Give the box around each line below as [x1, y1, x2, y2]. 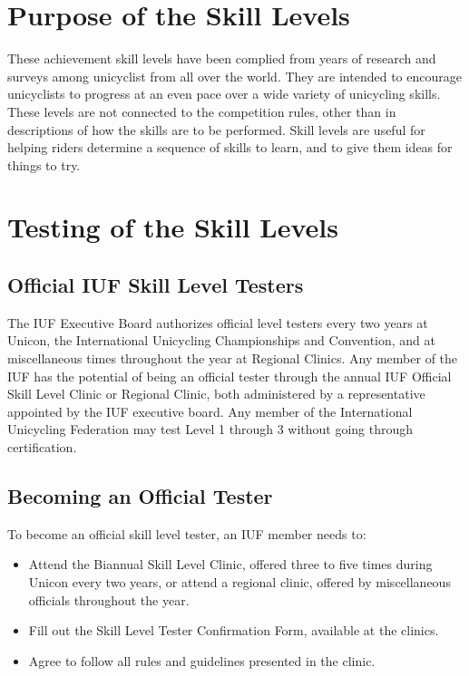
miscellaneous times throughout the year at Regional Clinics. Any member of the [7, 349, 458, 368]
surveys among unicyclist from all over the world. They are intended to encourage [7, 66, 462, 85]
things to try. [7, 155, 81, 174]
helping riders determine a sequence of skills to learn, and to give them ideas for [7, 138, 453, 157]
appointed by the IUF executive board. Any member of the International [7, 401, 413, 420]
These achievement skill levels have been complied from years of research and [7, 49, 436, 68]
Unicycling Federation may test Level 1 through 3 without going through [7, 420, 414, 439]
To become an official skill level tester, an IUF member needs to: [7, 524, 366, 543]
